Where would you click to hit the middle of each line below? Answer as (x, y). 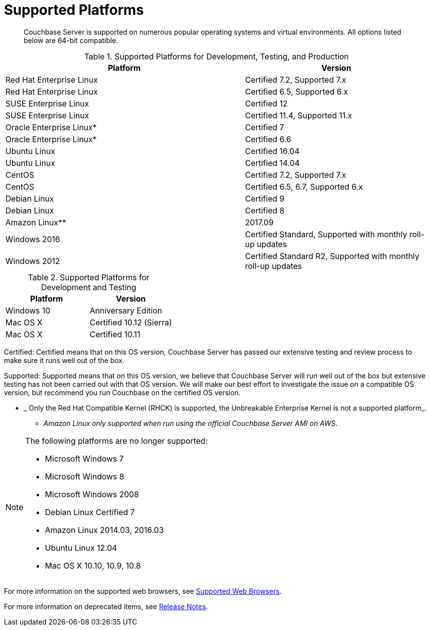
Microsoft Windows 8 (85, 476)
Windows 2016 (33, 239)
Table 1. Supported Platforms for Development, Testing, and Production (216, 56)
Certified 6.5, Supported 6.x (297, 91)
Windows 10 (28, 310)
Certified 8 (265, 210)
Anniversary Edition (126, 310)
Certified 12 (266, 103)
